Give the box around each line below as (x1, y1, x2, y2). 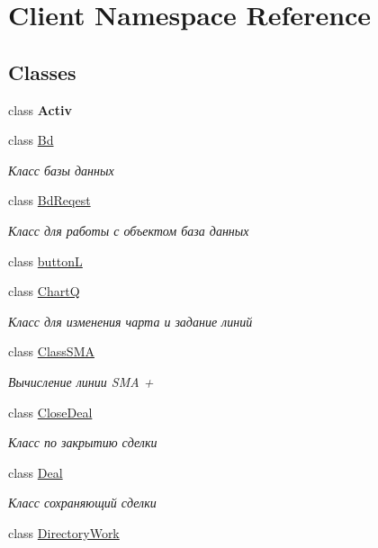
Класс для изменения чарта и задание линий (8, 311, 253, 330)
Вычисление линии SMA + (8, 372, 154, 391)
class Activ (8, 100, 72, 119)
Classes (8, 58, 76, 85)
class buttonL (8, 251, 83, 270)
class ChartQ (8, 282, 80, 301)
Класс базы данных (8, 160, 114, 179)
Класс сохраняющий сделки (8, 493, 157, 512)
